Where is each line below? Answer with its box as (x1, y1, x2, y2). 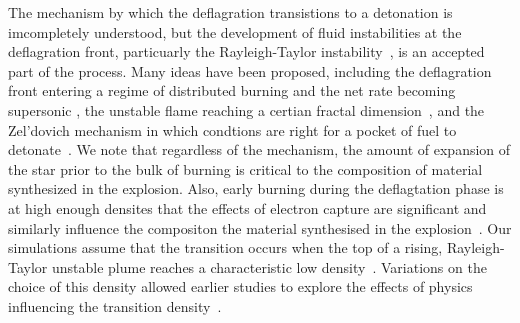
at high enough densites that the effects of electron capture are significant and (8, 197, 487, 218)
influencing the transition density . (8, 295, 222, 316)
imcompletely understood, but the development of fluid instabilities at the (8, 21, 462, 42)
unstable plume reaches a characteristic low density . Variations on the (51, 256, 487, 277)
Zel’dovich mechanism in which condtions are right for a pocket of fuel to (8, 119, 457, 140)
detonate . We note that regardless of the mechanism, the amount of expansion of (8, 139, 511, 160)
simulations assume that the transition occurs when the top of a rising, (8, 237, 443, 258)
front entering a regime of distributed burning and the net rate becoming (8, 80, 456, 101)
